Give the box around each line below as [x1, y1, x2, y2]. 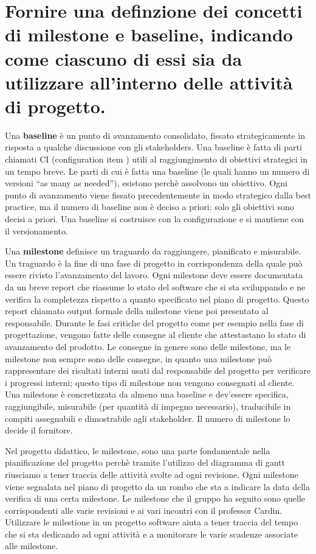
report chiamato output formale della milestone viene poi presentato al [5, 304, 269, 317]
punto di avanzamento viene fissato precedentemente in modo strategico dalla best [5, 188, 311, 201]
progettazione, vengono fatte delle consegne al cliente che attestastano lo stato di [5, 328, 306, 341]
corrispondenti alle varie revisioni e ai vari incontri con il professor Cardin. [5, 503, 283, 516]
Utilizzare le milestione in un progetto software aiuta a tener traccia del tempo [5, 516, 298, 528]
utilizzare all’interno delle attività [5, 69, 293, 94]
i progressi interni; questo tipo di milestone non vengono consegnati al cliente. [5, 376, 295, 388]
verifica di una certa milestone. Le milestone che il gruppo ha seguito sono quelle [5, 492, 306, 505]
